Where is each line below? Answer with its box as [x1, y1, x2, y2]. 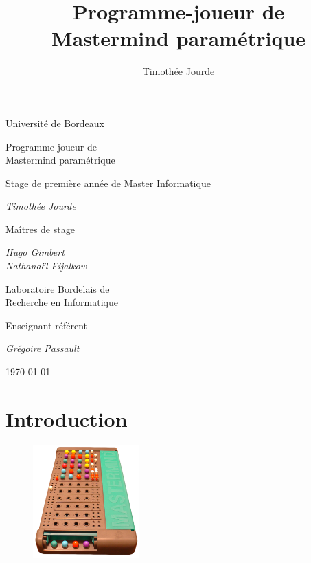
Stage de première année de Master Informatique [5, 175, 211, 190]
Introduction [5, 404, 128, 432]
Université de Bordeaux [5, 115, 104, 130]
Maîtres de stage [5, 221, 75, 236]
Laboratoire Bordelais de [5, 281, 110, 296]
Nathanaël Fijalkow [5, 258, 87, 273]
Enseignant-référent [5, 318, 87, 332]
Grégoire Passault [5, 341, 80, 355]
